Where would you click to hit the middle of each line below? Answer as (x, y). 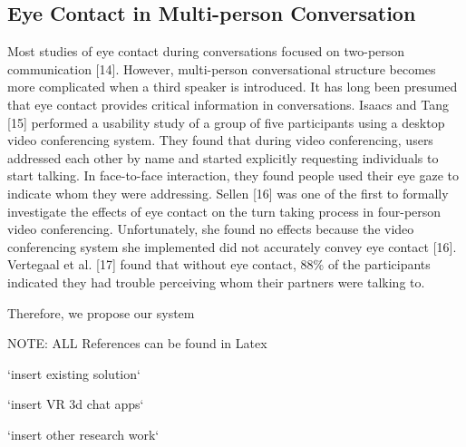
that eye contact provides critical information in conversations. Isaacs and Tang (228, 104)
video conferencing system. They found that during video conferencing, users (220, 140)
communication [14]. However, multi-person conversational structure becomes (222, 68)
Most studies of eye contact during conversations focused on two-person (206, 51)
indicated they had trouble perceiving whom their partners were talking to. (216, 282)
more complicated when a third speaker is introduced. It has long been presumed (233, 87)
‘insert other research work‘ (83, 434)
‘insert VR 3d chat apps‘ (76, 404)
